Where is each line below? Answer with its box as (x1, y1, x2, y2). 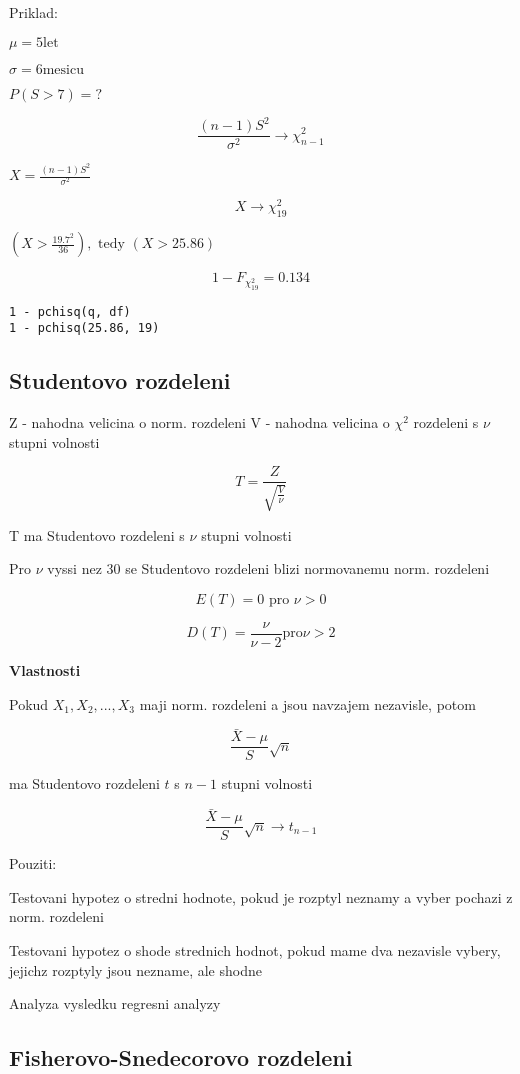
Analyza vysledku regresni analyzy (9, 993, 221, 1014)
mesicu (42, 62, 84, 77)
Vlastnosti (9, 659, 81, 680)
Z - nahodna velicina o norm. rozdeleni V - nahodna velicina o (9, 412, 390, 433)
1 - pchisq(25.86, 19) (9, 321, 160, 336)
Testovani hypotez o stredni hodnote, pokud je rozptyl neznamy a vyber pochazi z (9, 886, 513, 907)
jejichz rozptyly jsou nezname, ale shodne (9, 959, 262, 980)
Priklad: (9, 2, 58, 22)
